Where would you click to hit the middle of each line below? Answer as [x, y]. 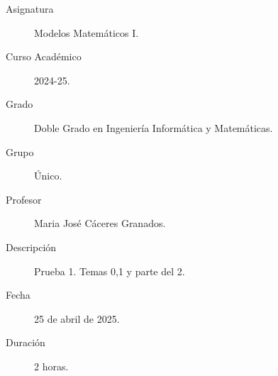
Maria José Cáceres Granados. [100, 223]
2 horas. [51, 366]
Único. [48, 176]
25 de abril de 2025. [77, 318]
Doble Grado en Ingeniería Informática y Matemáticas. [154, 127]
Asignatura [30, 9]
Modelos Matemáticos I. [87, 32]
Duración [26, 342]
